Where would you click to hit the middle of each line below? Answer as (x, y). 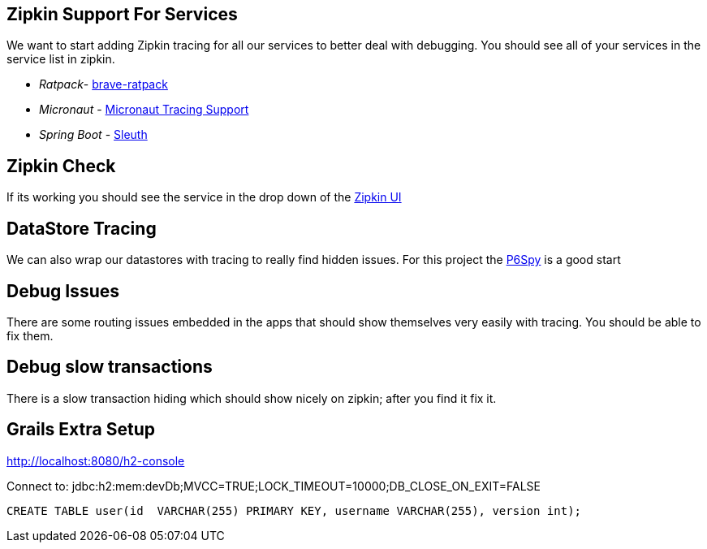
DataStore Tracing (82, 228)
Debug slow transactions (110, 367)
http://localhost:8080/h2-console (96, 460)
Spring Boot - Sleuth (93, 135)
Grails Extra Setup (81, 430)
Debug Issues (63, 291)
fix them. (30, 335)
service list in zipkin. (61, 59)
